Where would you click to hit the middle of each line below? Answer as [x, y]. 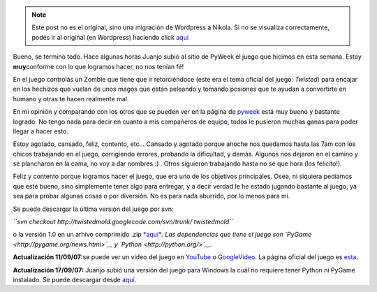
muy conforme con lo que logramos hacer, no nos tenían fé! [98, 66]
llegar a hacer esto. [41, 131]
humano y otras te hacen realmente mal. [71, 98]
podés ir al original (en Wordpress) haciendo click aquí [110, 37]
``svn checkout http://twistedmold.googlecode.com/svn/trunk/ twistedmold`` [123, 222]
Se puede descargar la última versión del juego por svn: [93, 209]
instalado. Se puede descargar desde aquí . [75, 279]
